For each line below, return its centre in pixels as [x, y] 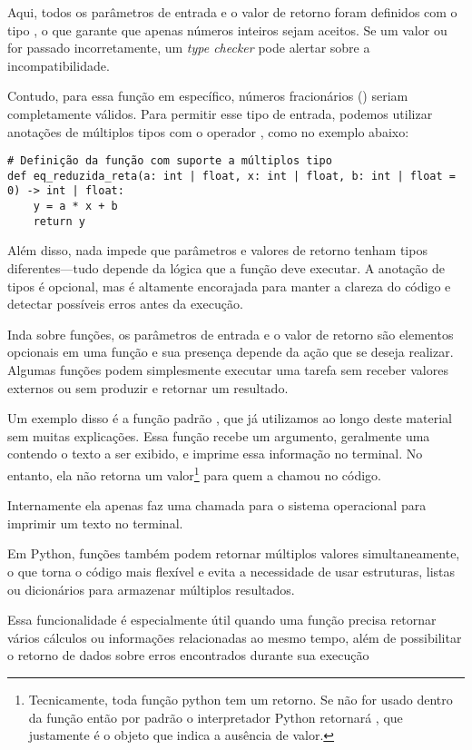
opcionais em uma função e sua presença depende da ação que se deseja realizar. [231, 352]
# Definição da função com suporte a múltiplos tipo [170, 161]
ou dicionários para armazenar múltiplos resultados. [151, 589]
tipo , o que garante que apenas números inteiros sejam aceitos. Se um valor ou [227, 30]
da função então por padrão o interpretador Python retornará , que [216, 717]
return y [59, 221]
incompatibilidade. [59, 65]
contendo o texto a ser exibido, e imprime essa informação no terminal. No [215, 454]
